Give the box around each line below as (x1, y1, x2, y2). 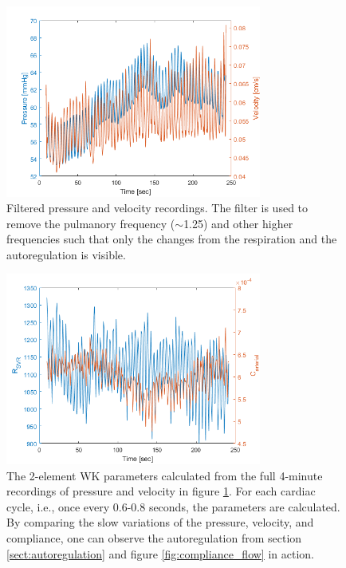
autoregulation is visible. (6, 246, 126, 262)
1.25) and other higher (183, 215, 293, 231)
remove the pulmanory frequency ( (6, 215, 175, 231)
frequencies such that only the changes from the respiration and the (6, 231, 337, 247)
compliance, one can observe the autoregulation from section (6, 529, 302, 546)
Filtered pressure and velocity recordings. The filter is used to (6, 199, 309, 216)
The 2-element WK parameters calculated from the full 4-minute (6, 467, 323, 483)
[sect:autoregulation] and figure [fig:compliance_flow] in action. (6, 545, 314, 562)
